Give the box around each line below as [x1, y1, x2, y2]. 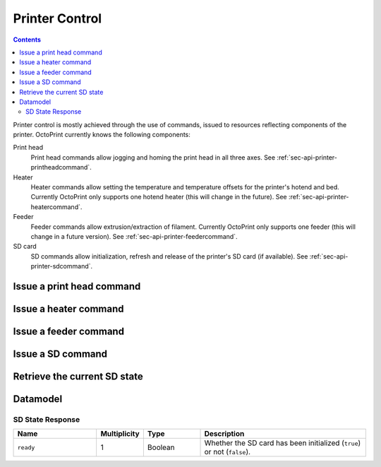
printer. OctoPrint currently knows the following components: [13, 131, 190, 139]
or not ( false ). [204, 447, 250, 457]
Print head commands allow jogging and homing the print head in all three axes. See [30, 153, 275, 162]
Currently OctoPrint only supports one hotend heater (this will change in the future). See [30, 193, 287, 201]
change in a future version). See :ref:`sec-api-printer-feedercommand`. [30, 232, 238, 240]
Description [204, 429, 245, 439]
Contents [13, 35, 42, 44]
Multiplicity [100, 429, 140, 439]
